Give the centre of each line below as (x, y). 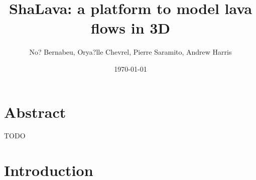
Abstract (35, 112)
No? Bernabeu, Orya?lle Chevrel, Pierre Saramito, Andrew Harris (131, 52)
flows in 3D (131, 28)
